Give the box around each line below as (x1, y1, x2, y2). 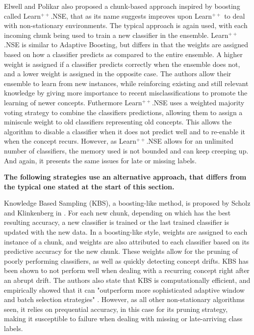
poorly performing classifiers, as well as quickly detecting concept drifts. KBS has (4, 255, 249, 266)
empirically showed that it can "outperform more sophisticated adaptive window (4, 284, 245, 295)
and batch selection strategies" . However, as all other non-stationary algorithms (4, 294, 245, 305)
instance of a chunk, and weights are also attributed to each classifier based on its (4, 236, 250, 246)
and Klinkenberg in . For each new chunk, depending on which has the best (4, 207, 231, 217)
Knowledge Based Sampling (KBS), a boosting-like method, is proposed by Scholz (4, 198, 251, 208)
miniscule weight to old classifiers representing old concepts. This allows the (4, 117, 232, 127)
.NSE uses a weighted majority (152, 97, 245, 107)
